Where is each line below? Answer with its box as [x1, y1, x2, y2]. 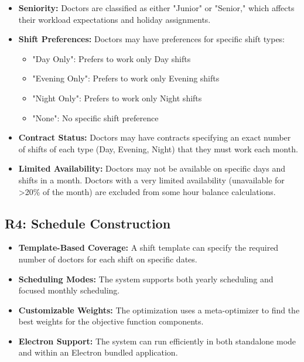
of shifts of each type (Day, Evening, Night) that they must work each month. [18, 142, 298, 155]
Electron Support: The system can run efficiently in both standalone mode [18, 334, 296, 347]
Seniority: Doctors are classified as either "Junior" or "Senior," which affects [18, 2, 295, 13]
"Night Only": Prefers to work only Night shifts [32, 91, 202, 104]
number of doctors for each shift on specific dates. [18, 252, 197, 265]
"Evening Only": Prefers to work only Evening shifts [32, 72, 220, 84]
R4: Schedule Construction [5, 214, 171, 232]
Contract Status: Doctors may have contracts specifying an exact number [18, 131, 291, 144]
